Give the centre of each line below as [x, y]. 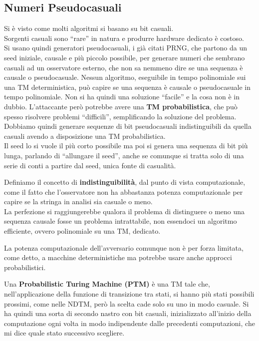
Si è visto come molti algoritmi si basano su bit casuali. [89, 28]
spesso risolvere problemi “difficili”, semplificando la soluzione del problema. [120, 116]
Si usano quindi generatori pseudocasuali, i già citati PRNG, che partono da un [126, 48]
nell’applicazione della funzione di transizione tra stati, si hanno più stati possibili [129, 294]
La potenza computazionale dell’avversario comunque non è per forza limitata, [124, 247]
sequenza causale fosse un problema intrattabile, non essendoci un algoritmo [121, 221]
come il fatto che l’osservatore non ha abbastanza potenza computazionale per [124, 191]
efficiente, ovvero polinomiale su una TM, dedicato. [82, 231]
